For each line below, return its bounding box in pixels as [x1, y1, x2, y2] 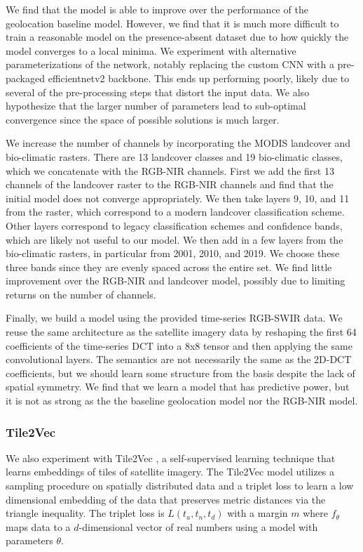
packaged [6, 70, 45, 85]
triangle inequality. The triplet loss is [6, 506, 165, 520]
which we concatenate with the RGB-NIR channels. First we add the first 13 [6, 163, 334, 178]
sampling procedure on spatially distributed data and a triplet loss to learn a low [6, 478, 354, 493]
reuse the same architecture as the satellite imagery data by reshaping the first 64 [6, 324, 357, 339]
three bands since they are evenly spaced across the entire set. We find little [6, 259, 332, 274]
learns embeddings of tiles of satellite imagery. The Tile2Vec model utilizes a [6, 464, 335, 479]
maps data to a [6, 519, 71, 534]
